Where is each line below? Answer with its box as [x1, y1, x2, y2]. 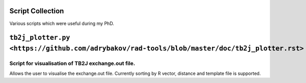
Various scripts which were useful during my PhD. [9, 20, 114, 26]
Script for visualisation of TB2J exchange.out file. [9, 60, 135, 67]
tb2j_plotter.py [9, 34, 70, 42]
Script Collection [9, 7, 64, 15]
